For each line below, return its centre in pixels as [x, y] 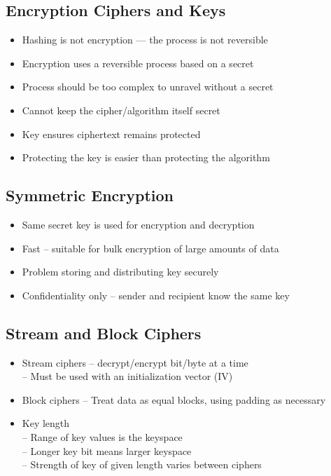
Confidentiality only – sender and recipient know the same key [156, 295]
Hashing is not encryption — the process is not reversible [145, 40]
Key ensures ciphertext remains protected [111, 134]
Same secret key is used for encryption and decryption [138, 224]
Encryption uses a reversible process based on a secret [138, 63]
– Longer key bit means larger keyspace [107, 450]
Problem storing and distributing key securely [120, 272]
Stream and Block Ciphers [104, 333]
